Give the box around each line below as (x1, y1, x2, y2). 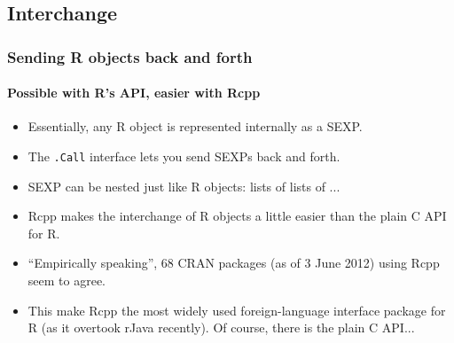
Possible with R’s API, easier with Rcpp (7, 83, 261, 102)
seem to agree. (27, 271, 106, 290)
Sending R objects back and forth (7, 45, 253, 67)
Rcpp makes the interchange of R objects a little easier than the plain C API (27, 207, 447, 225)
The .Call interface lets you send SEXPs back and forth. (27, 147, 340, 166)
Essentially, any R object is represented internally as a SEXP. (27, 117, 363, 136)
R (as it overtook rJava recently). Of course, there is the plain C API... (27, 318, 415, 337)
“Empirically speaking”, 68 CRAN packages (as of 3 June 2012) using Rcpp (27, 253, 440, 272)
